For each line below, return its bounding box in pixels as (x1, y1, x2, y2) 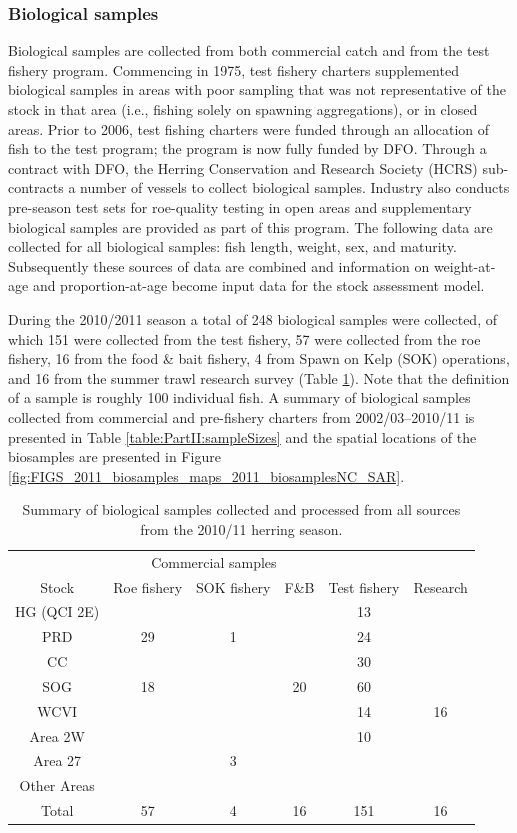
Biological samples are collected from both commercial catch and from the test (8, 40, 490, 61)
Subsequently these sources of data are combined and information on (8, 255, 430, 276)
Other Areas (19, 775, 95, 796)
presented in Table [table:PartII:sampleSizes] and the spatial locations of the (8, 426, 477, 447)
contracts (8, 177, 64, 198)
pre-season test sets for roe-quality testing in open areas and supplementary (8, 196, 472, 217)
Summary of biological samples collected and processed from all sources (22, 499, 461, 520)
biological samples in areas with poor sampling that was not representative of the (8, 79, 506, 100)
